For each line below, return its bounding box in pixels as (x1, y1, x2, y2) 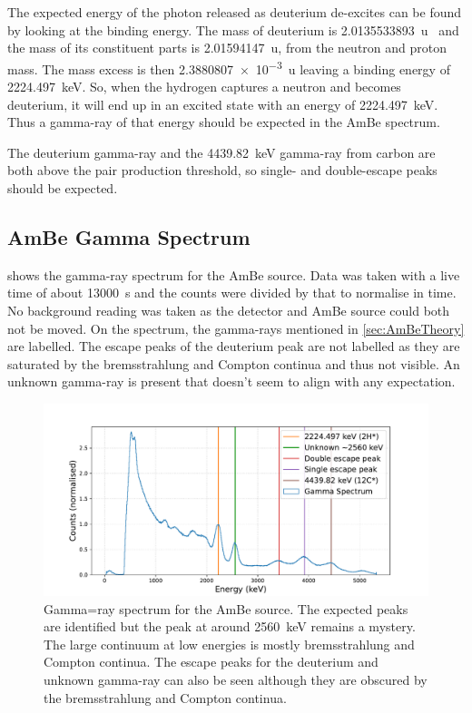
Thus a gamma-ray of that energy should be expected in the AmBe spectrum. (7, 112, 440, 132)
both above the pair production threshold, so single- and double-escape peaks (7, 161, 438, 180)
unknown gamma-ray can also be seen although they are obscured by (44, 669, 428, 689)
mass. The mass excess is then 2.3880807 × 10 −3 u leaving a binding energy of (7, 56, 450, 78)
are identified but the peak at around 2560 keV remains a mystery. (44, 617, 416, 636)
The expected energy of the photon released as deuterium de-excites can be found (7, 3, 462, 21)
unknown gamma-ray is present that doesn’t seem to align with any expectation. (7, 372, 456, 391)
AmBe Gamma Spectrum (7, 222, 251, 250)
